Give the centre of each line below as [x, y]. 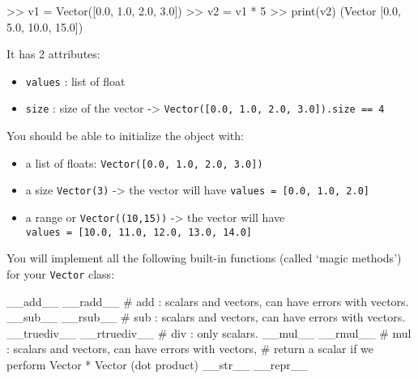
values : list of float [75, 81]
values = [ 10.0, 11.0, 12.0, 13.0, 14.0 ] [139, 232]
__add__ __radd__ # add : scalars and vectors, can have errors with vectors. [208, 301]
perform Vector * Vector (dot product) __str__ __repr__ [157, 364]
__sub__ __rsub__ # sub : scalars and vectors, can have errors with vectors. [206, 317]
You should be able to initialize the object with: [125, 136]
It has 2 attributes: [53, 54]
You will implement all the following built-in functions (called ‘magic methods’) [204, 258]
